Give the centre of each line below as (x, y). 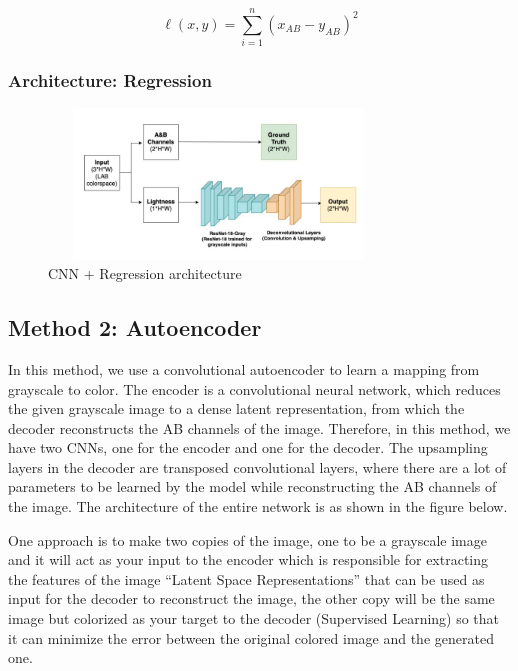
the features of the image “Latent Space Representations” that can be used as (246, 578)
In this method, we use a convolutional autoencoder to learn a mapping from (244, 368)
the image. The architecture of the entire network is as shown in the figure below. (258, 506)
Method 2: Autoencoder (135, 327)
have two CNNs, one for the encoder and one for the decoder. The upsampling (248, 447)
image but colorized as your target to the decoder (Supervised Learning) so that (254, 618)
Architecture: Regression (110, 80)
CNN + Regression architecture (145, 273)
